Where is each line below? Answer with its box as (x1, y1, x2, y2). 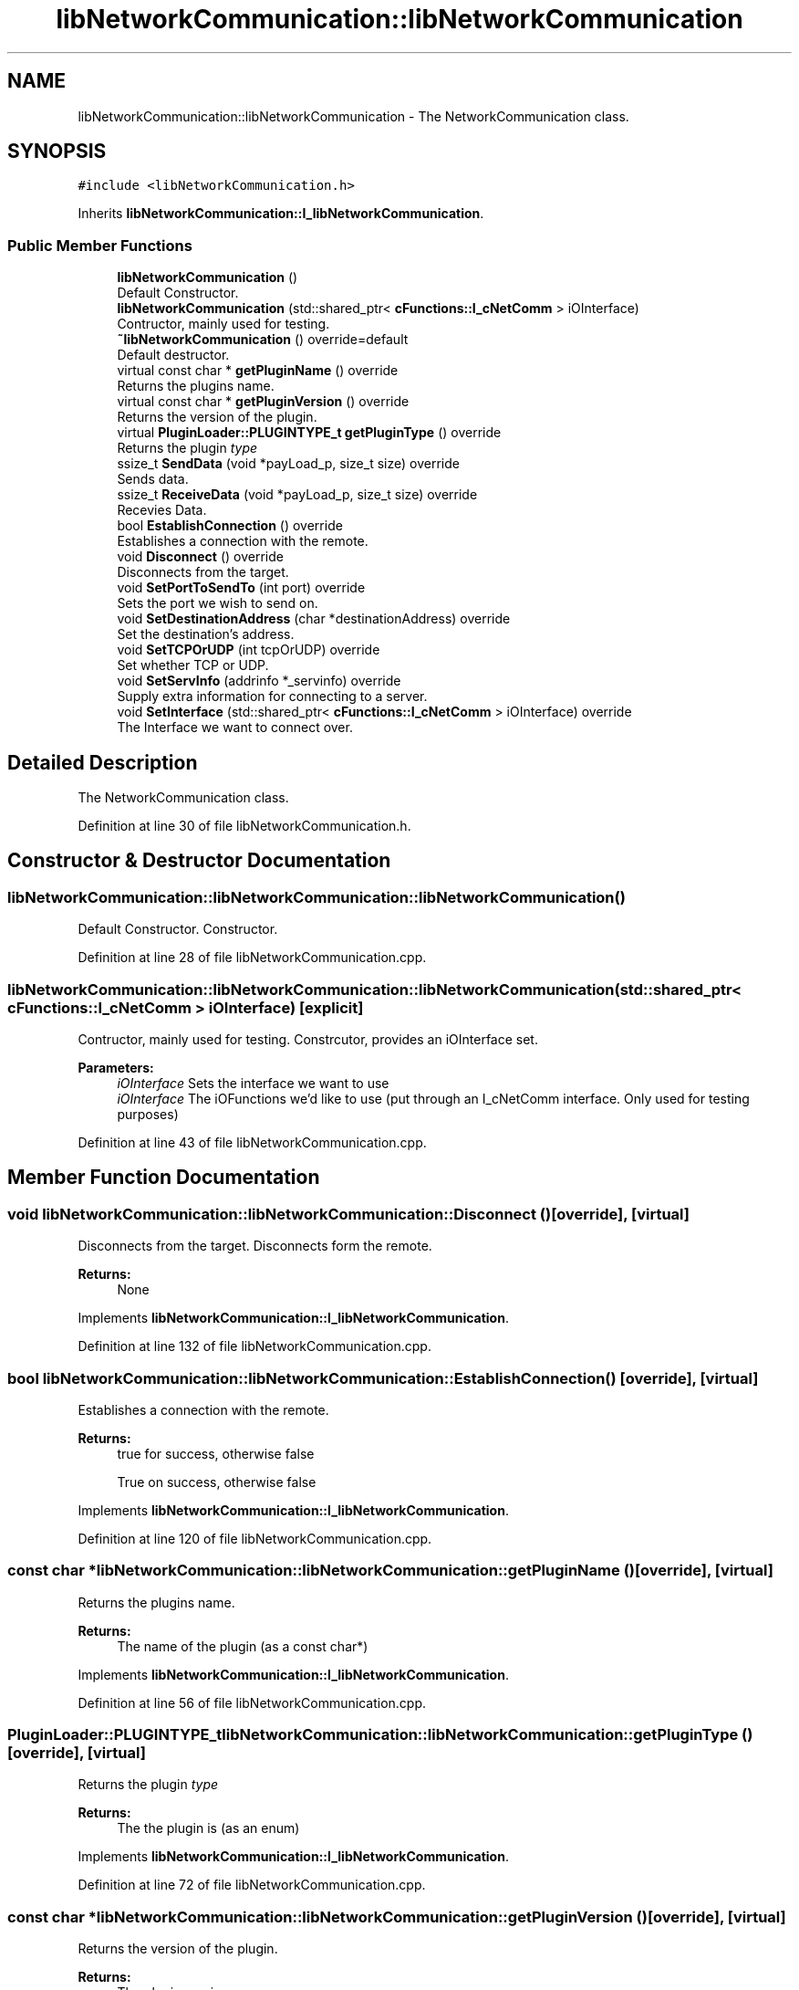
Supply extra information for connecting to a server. (117, 688, 428, 705)
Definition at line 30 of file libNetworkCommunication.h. (78, 818, 411, 834)
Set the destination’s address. (117, 626, 295, 643)
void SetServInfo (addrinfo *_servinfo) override (117, 673, 401, 689)
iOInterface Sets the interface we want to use (117, 1075, 389, 1091)
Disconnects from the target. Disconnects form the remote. (78, 1238, 432, 1254)
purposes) (117, 1106, 179, 1122)
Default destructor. (117, 347, 230, 363)
